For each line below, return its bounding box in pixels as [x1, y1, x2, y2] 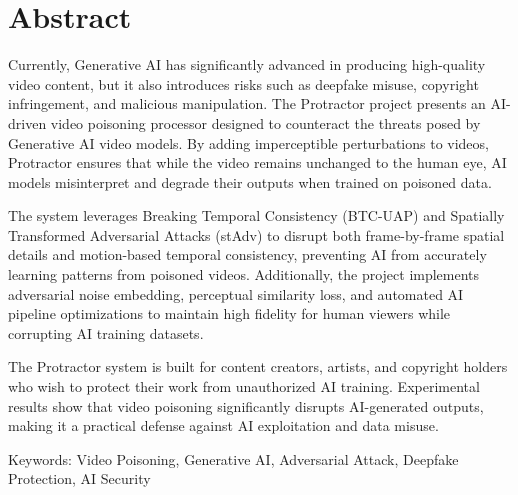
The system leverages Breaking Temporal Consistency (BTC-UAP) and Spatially [8, 205, 505, 226]
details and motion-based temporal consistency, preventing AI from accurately [8, 244, 487, 265]
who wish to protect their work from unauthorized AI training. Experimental [8, 376, 480, 397]
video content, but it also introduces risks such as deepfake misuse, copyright [8, 73, 479, 94]
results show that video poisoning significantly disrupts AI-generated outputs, [8, 395, 484, 416]
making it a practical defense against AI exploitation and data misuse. [8, 415, 439, 436]
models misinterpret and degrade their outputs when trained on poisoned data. [8, 171, 492, 192]
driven [8, 112, 47, 133]
